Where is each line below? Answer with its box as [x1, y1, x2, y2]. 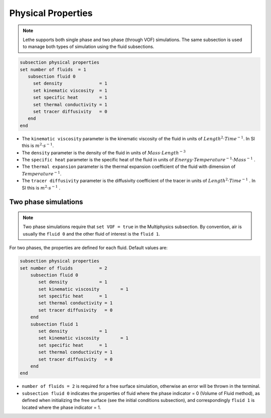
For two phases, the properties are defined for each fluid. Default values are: [9, 245, 168, 251]
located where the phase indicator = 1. [22, 404, 101, 410]
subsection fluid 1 [30, 321, 79, 327]
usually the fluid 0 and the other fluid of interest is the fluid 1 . [23, 231, 160, 237]
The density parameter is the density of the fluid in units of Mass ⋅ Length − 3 [22, 149, 186, 155]
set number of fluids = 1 [20, 67, 86, 72]
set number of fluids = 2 [20, 265, 107, 271]
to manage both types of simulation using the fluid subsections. [23, 44, 155, 50]
